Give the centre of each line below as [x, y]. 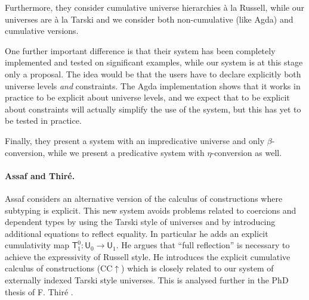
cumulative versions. [42, 31]
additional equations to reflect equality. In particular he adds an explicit [137, 233]
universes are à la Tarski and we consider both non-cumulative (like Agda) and [149, 19]
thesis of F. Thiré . [39, 291]
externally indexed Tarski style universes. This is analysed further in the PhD [147, 280]
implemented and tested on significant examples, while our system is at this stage [154, 62]
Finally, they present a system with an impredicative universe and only [135, 140]
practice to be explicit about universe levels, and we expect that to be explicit [147, 97]
